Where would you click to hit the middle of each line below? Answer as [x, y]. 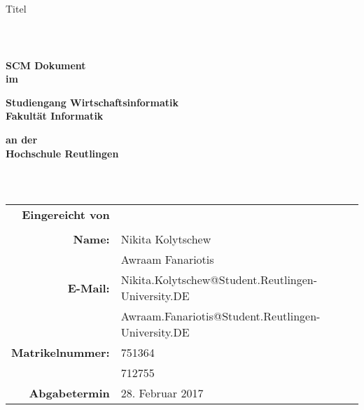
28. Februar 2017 [162, 393]
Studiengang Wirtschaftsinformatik [92, 102]
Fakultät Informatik [55, 116]
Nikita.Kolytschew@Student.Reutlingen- [219, 280]
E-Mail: [89, 288]
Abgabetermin [69, 393]
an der [22, 139]
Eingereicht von [66, 215]
